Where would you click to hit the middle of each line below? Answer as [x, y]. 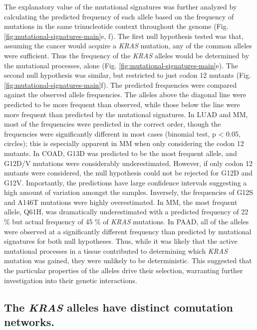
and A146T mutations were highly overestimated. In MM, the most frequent [121, 202]
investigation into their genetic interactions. [71, 280]
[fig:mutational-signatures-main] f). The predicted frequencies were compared [121, 84]
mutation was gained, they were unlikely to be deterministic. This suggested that [128, 260]
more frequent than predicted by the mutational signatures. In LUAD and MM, [126, 114]
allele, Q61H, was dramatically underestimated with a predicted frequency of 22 [126, 212]
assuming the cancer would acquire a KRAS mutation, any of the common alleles [128, 46]
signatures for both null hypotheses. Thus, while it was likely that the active [121, 241]
